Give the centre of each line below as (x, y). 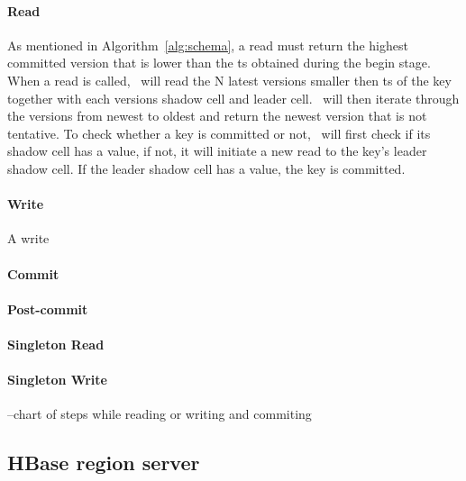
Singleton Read (56, 344)
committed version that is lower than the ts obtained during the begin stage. (219, 63)
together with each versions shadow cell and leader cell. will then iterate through (233, 98)
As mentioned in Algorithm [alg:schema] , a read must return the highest (208, 45)
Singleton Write (57, 380)
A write (28, 238)
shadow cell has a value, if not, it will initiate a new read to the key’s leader (217, 151)
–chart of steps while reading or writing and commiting (160, 414)
